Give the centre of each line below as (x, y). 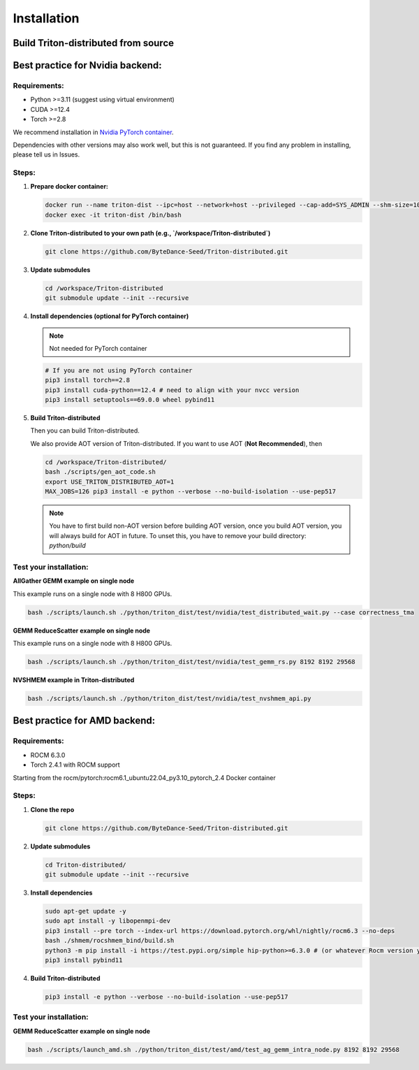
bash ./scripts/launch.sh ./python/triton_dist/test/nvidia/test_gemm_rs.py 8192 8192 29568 (191, 661)
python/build (68, 546)
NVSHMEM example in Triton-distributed (74, 680)
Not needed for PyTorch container (98, 348)
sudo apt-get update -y (86, 911)
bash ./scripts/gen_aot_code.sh (101, 472)
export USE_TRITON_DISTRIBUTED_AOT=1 (110, 482)
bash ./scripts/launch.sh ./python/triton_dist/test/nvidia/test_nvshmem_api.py (169, 698)
